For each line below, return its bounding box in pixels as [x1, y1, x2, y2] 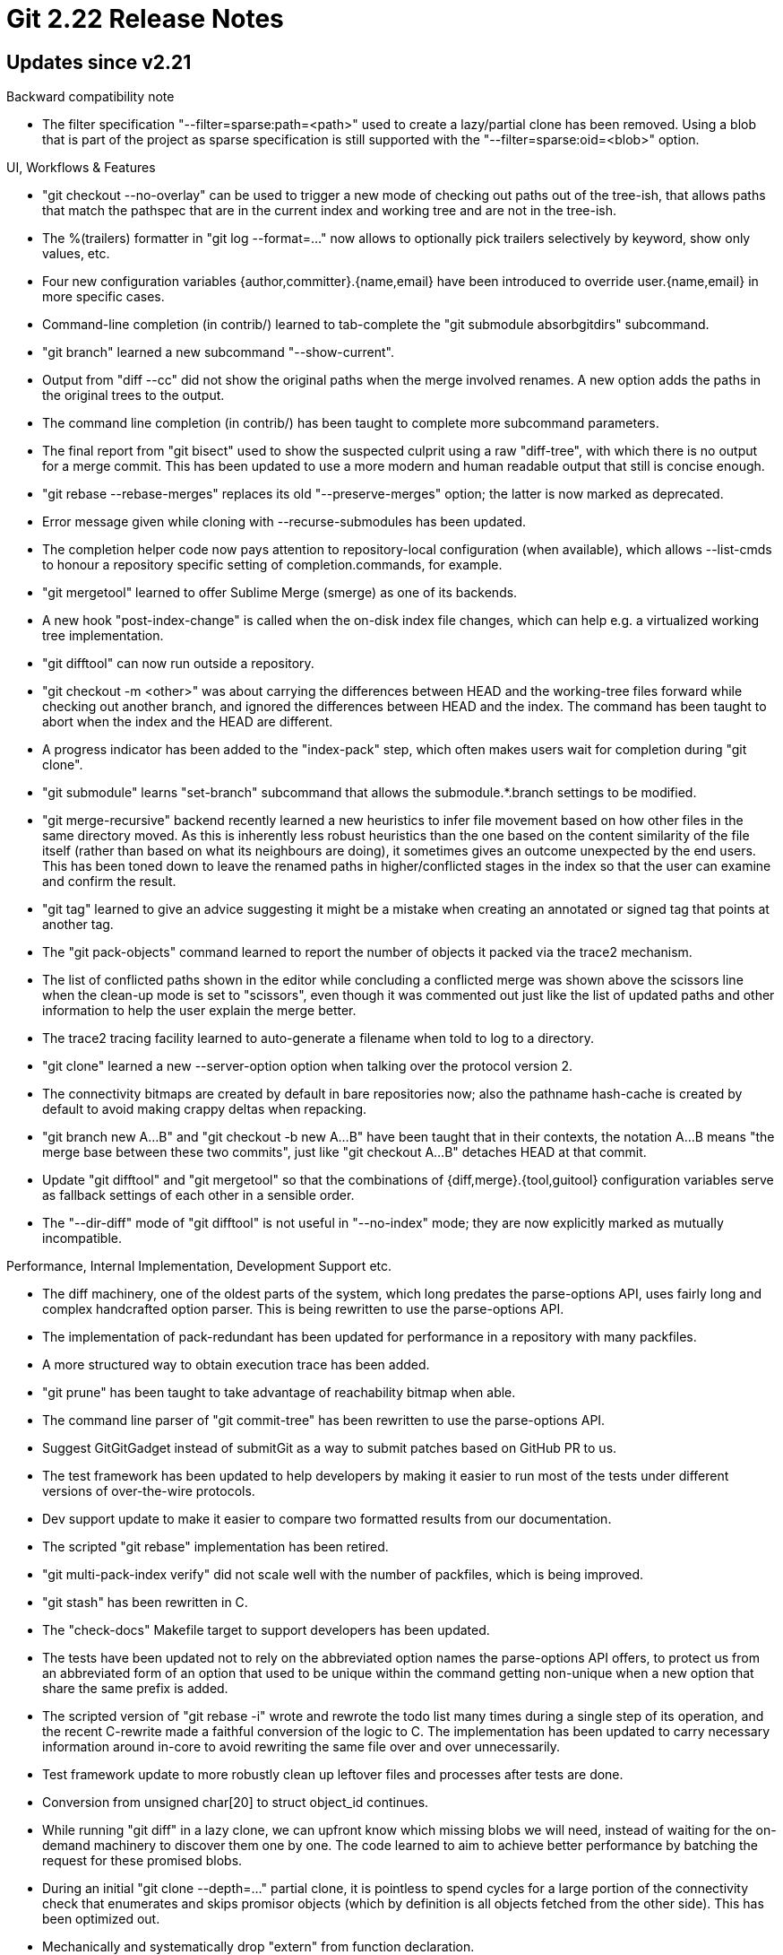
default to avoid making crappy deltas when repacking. [42, 1101, 367, 1117]
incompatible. [42, 1230, 123, 1247]
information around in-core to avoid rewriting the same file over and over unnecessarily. [42, 1739, 561, 1755]
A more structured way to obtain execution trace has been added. [42, 1357, 430, 1373]
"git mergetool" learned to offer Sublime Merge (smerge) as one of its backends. [42, 585, 518, 601]
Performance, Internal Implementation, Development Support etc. [6, 1258, 392, 1274]
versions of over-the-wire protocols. [42, 1483, 255, 1499]
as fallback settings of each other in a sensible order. [42, 1187, 355, 1203]
